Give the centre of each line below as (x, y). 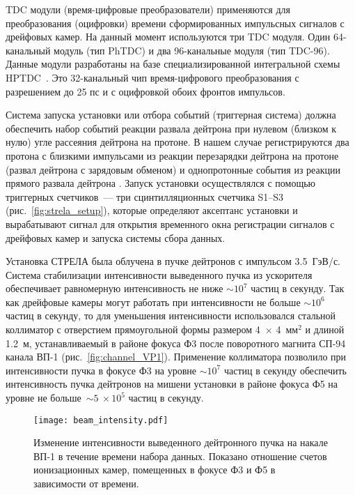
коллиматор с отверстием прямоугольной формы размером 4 (133, 329)
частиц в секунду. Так (298, 288)
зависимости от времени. (86, 483)
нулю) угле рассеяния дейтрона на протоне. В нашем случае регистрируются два (177, 142)
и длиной (325, 329)
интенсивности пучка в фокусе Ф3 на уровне (101, 370)
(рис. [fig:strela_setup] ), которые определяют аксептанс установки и (152, 210)
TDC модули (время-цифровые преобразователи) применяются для (148, 9)
